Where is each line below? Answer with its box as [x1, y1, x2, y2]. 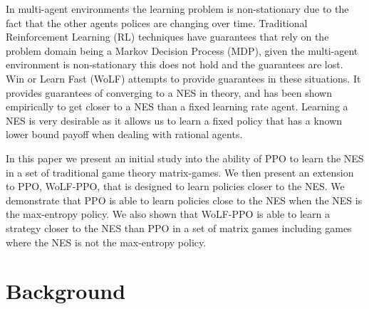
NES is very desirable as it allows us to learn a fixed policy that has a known [6, 112, 343, 127]
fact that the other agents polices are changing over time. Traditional [6, 15, 308, 30]
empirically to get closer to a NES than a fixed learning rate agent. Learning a [6, 99, 348, 114]
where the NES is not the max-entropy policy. [6, 234, 207, 249]
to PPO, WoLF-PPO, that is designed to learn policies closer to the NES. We [6, 179, 345, 194]
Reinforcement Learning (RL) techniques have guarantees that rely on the [6, 29, 329, 44]
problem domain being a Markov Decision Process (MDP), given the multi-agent [6, 43, 358, 58]
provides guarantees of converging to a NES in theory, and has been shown [6, 85, 333, 100]
